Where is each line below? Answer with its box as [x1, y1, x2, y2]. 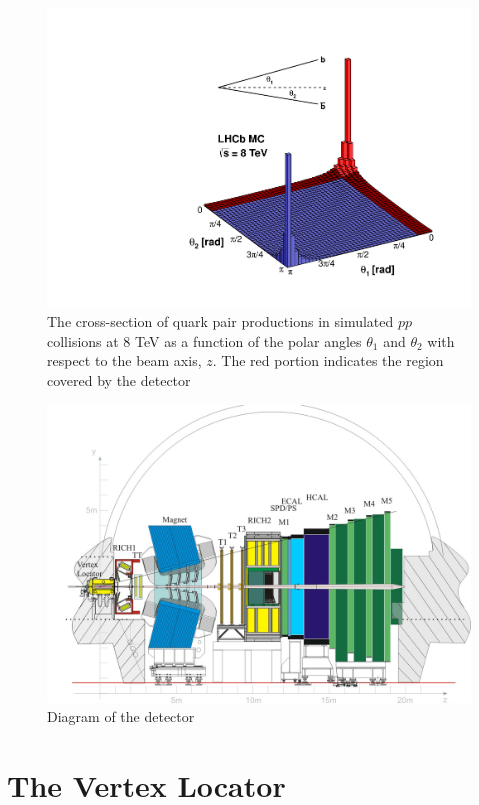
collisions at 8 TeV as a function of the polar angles [47, 330, 362, 351]
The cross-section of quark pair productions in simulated [47, 311, 394, 332]
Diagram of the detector [47, 706, 195, 727]
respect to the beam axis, [47, 350, 202, 371]
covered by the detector [47, 370, 191, 391]
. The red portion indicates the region [212, 350, 444, 371]
